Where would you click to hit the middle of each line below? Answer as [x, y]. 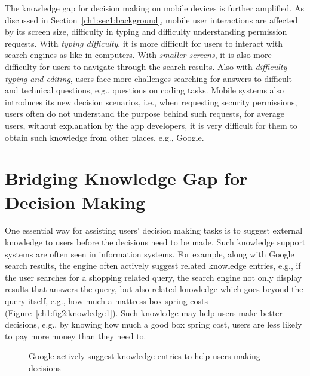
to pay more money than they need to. [76, 336]
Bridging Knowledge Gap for [126, 178]
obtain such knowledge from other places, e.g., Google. [105, 137]
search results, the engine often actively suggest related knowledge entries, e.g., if [153, 266]
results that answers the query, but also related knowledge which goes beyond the [154, 289]
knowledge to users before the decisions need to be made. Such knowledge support [155, 242]
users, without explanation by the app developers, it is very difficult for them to [151, 125]
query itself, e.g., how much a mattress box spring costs [107, 301]
